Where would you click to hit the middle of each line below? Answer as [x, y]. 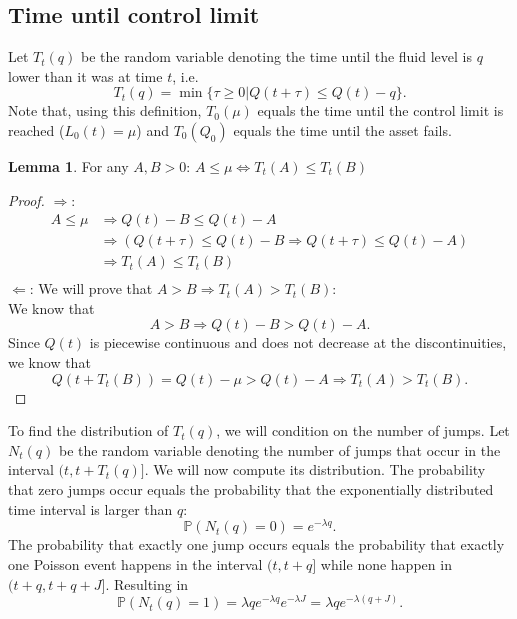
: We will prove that [91, 288]
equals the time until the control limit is [380, 110]
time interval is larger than [90, 508]
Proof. [26, 199]
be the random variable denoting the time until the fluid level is [276, 56]
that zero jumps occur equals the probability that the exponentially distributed [251, 489]
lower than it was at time [85, 75]
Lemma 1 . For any [68, 165]
